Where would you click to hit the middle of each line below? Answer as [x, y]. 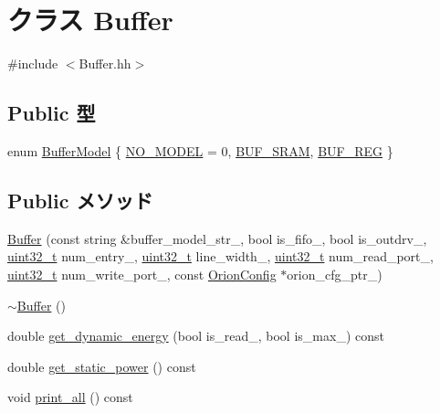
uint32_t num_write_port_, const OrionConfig [142, 274]
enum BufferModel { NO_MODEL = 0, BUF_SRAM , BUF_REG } [200, 150]
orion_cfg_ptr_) [335, 274]
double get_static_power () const [102, 366]
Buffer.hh [105, 64]
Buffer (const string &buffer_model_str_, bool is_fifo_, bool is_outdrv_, [217, 238]
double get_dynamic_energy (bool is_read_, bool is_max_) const [196, 336]
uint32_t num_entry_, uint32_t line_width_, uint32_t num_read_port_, [220, 256]
